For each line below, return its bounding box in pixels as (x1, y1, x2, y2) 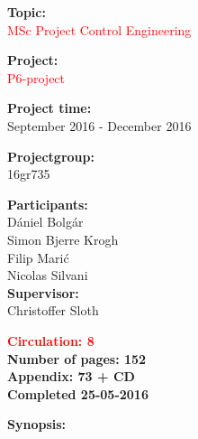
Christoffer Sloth (7, 301, 99, 320)
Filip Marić (7, 248, 69, 266)
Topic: (7, 3, 46, 21)
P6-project (7, 68, 66, 87)
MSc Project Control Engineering (7, 20, 192, 39)
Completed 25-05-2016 (7, 384, 148, 403)
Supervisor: (7, 283, 79, 302)
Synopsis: (7, 415, 67, 434)
